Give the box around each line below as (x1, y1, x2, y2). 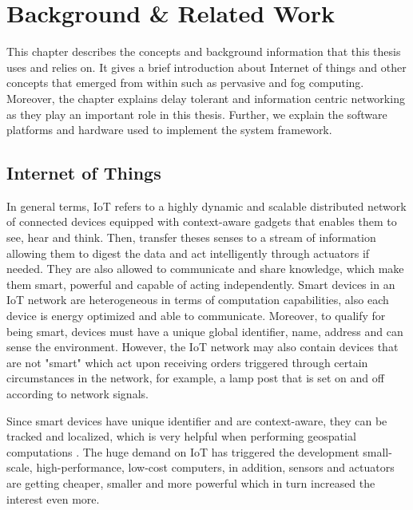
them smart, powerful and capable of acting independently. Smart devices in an (6, 275, 395, 292)
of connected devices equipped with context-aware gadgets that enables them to (6, 213, 397, 230)
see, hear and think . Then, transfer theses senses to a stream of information (6, 229, 376, 246)
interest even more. (6, 490, 100, 507)
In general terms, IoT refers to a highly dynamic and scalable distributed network (6, 197, 407, 214)
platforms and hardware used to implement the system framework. (6, 121, 332, 138)
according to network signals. (6, 385, 149, 402)
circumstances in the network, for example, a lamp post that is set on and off (6, 370, 384, 386)
